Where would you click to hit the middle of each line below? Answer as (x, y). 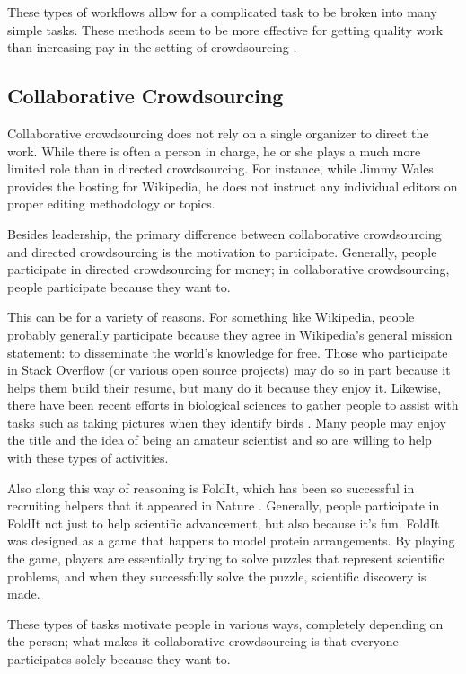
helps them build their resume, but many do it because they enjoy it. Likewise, (224, 387)
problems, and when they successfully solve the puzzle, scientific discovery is (217, 576)
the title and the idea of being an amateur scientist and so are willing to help (220, 440)
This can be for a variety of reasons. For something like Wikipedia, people (211, 317)
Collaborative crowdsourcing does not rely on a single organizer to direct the (218, 133)
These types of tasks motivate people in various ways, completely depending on (225, 623)
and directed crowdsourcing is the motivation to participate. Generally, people (222, 251)
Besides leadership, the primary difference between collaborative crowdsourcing (224, 233)
